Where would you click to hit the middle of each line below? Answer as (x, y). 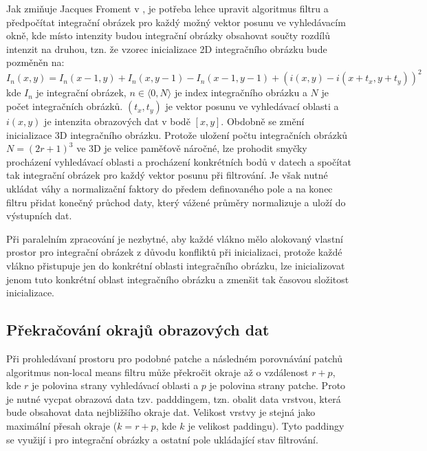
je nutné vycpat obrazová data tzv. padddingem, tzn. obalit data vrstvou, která (174, 398)
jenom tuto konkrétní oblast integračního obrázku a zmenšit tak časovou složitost (178, 279)
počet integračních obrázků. (65, 106)
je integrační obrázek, (81, 92)
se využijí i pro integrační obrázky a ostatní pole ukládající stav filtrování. (162, 439)
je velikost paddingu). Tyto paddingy (266, 425)
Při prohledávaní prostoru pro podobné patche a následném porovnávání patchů (175, 358)
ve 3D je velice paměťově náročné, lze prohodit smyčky (192, 148)
